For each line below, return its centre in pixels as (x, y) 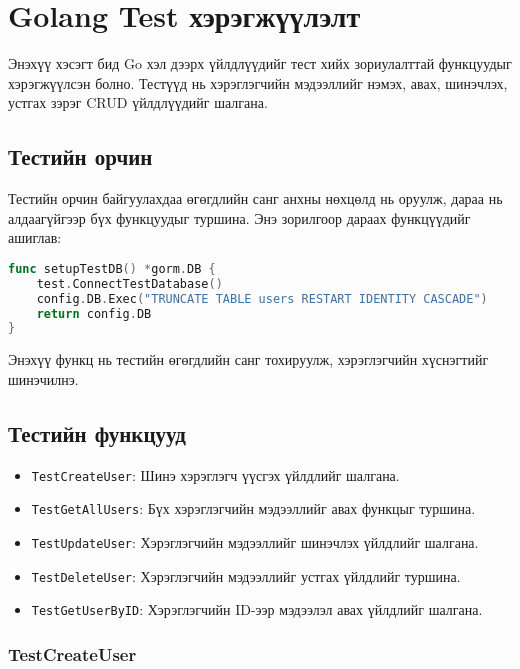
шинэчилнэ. (43, 378)
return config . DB (94, 313)
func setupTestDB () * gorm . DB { (112, 268)
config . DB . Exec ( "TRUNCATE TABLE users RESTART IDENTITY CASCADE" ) (262, 298)
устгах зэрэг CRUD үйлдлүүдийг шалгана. (138, 102)
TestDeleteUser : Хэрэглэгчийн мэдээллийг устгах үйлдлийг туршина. (246, 575)
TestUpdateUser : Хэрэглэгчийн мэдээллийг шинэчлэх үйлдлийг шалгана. (255, 541)
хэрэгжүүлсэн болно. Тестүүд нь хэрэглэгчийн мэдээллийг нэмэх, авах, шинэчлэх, (258, 82)
